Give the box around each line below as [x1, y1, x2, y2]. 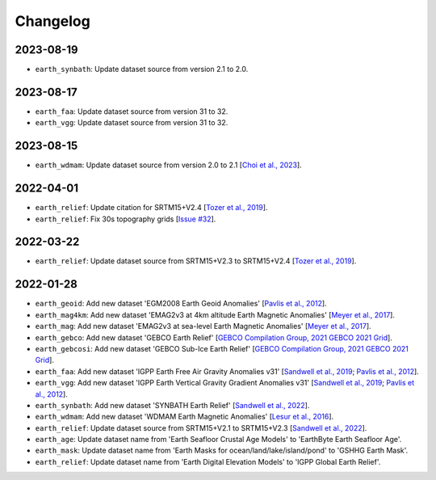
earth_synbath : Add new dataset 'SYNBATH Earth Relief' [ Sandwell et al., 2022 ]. [35, 400, 310, 410]
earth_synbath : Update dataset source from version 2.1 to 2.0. [35, 65, 249, 74]
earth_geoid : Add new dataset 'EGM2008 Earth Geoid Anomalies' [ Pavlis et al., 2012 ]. [35, 299, 327, 309]
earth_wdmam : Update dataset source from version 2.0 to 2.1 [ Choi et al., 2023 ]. [35, 160, 302, 170]
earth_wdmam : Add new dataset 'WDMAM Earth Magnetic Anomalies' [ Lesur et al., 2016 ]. [35, 412, 334, 422]
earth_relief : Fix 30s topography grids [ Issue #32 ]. [35, 214, 216, 224]
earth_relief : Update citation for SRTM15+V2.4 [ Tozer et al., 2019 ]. [35, 203, 268, 213]
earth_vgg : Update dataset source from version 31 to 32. [35, 118, 228, 128]
